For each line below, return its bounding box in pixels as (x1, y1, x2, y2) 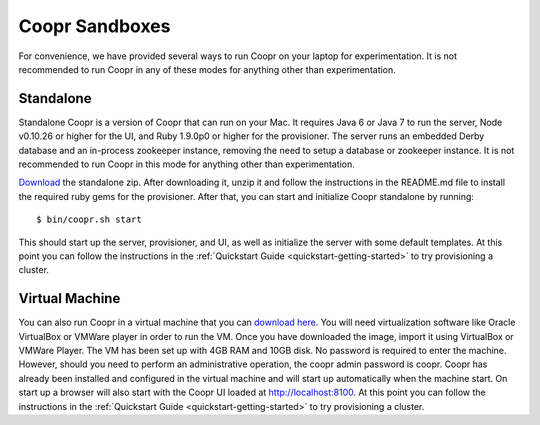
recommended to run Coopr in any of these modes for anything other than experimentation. (18, 63, 397, 75)
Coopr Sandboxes (18, 15, 171, 37)
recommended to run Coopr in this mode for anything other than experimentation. (18, 158, 355, 170)
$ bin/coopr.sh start (36, 214, 142, 225)
